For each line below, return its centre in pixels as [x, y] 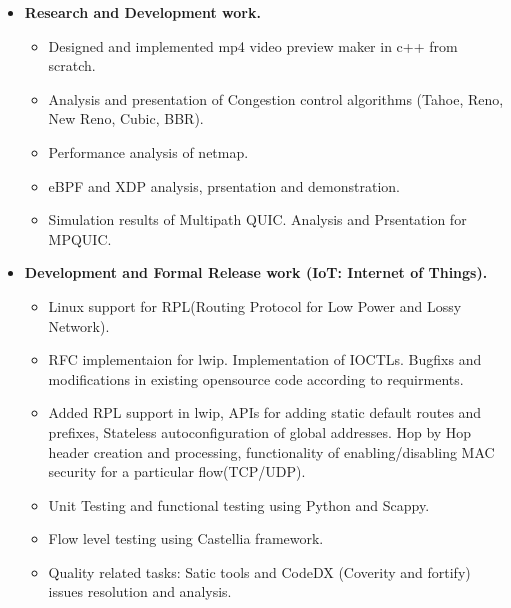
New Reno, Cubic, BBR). [126, 118]
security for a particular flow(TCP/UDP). [177, 471]
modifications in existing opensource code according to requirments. [256, 378]
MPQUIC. [80, 238]
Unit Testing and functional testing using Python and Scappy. [239, 504]
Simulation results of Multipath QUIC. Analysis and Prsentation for [257, 219]
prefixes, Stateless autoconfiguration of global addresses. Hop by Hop [260, 431]
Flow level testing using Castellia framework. [186, 538]
